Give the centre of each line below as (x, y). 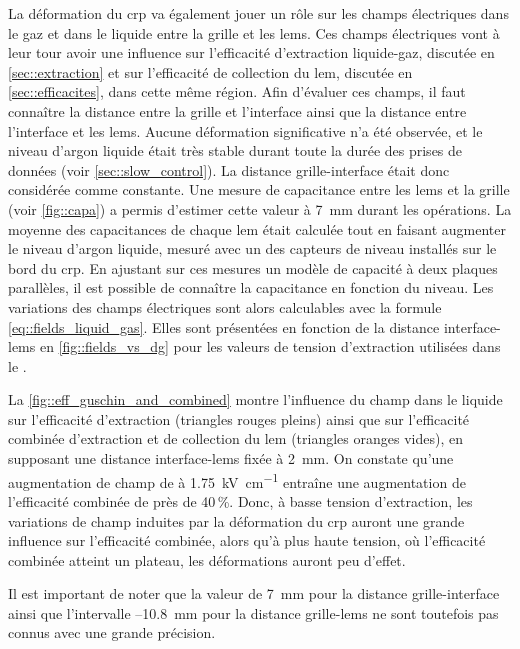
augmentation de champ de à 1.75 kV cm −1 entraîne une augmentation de (237, 480)
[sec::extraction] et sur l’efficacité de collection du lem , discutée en (210, 71)
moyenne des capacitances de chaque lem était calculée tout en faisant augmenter (257, 228)
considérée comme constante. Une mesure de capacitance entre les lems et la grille (259, 189)
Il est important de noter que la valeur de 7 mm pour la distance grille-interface (254, 593)
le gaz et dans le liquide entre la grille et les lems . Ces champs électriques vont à (254, 32)
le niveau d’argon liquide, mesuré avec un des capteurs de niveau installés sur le (252, 248)
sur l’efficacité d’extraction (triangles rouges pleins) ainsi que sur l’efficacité (239, 418)
